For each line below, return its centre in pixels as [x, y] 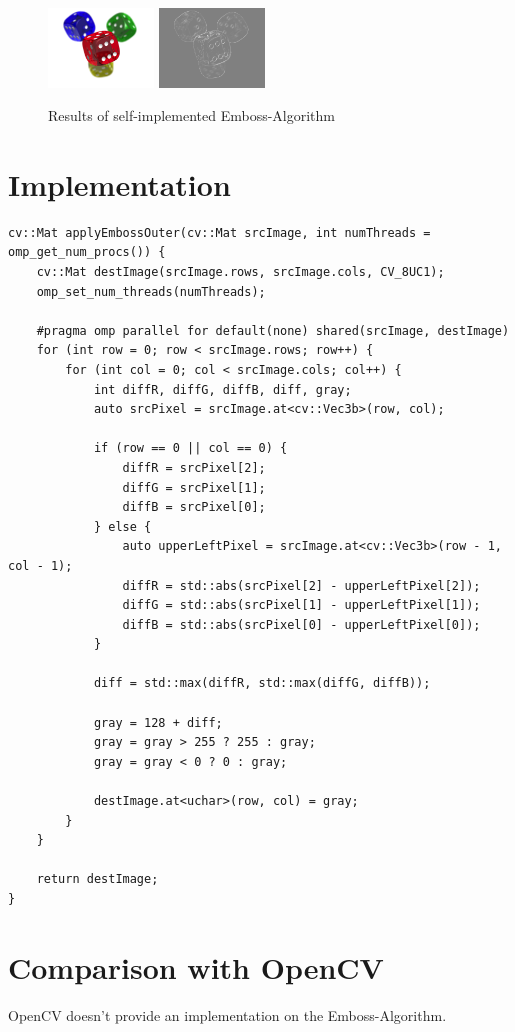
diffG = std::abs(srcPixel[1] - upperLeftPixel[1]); [301, 605]
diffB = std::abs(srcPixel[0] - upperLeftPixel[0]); [301, 624]
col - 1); [40, 565]
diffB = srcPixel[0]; [194, 507]
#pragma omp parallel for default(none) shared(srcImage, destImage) [273, 330]
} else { [122, 526]
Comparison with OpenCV [196, 966]
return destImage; [97, 879]
